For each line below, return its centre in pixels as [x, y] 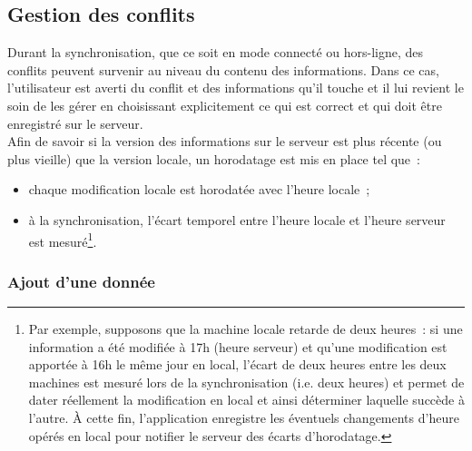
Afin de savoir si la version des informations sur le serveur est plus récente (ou [225, 141]
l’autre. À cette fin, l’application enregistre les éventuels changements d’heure [244, 417]
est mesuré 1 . [63, 240]
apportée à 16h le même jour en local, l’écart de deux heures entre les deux [237, 364]
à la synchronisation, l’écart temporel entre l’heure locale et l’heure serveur [237, 219]
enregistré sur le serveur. [75, 123]
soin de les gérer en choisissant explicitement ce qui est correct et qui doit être [225, 105]
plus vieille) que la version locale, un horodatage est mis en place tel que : [214, 158]
